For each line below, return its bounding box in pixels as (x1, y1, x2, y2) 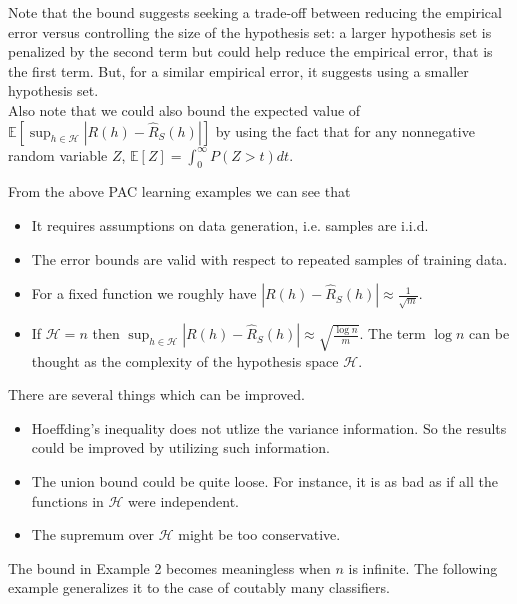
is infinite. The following (348, 557, 498, 578)
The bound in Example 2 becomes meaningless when (8, 557, 331, 578)
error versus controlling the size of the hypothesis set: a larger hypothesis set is (8, 21, 492, 42)
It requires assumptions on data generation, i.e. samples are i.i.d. (31, 214, 429, 235)
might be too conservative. (178, 524, 341, 545)
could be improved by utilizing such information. (31, 437, 330, 458)
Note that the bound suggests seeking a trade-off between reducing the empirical (8, 2, 502, 22)
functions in (31, 490, 104, 511)
